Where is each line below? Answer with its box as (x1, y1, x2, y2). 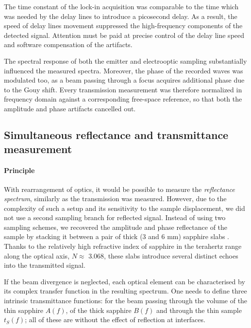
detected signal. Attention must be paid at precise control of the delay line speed (4, 30, 245, 40)
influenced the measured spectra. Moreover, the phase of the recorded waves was (4, 65, 243, 75)
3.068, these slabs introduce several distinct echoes (88, 250, 238, 260)
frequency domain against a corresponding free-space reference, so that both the (4, 94, 242, 104)
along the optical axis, (4, 250, 70, 260)
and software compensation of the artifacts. (4, 39, 133, 50)
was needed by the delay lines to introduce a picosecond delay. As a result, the (4, 11, 237, 21)
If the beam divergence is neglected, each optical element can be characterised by (4, 276, 245, 286)
